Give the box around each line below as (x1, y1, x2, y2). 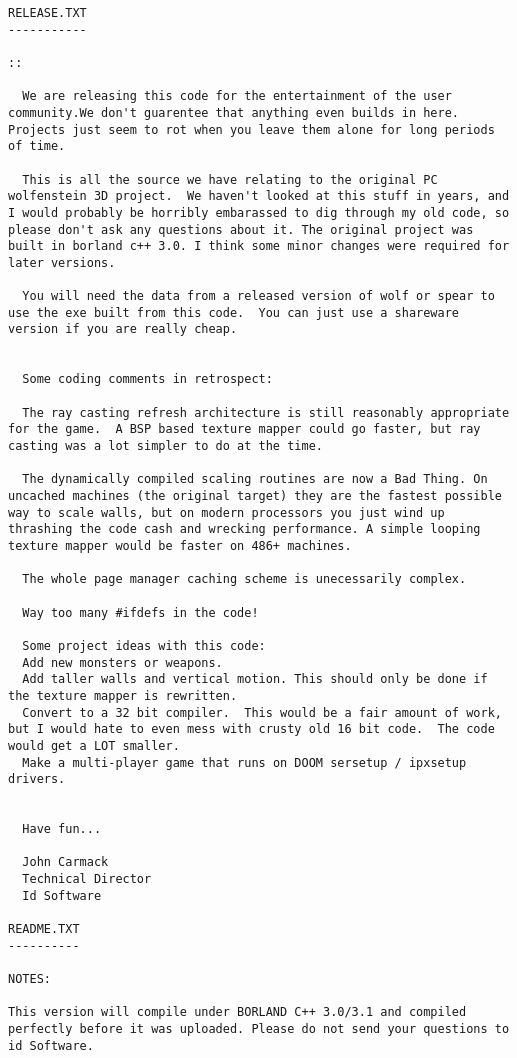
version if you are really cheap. (8, 322, 238, 337)
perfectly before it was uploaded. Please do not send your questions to (8, 1022, 510, 1037)
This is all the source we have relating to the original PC (22, 172, 438, 187)
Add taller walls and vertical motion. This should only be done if (22, 672, 488, 687)
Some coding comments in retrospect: (22, 372, 273, 387)
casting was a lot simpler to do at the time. (8, 439, 323, 454)
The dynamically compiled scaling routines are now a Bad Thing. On (22, 472, 488, 487)
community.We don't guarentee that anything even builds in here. (8, 105, 460, 120)
